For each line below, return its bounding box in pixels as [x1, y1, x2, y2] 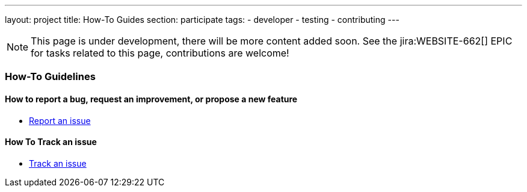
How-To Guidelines [5, 70, 96, 83]
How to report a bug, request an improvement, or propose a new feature [5, 93, 298, 104]
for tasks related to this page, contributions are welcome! [31, 47, 289, 59]
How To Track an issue [5, 137, 97, 147]
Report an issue [29, 115, 91, 126]
